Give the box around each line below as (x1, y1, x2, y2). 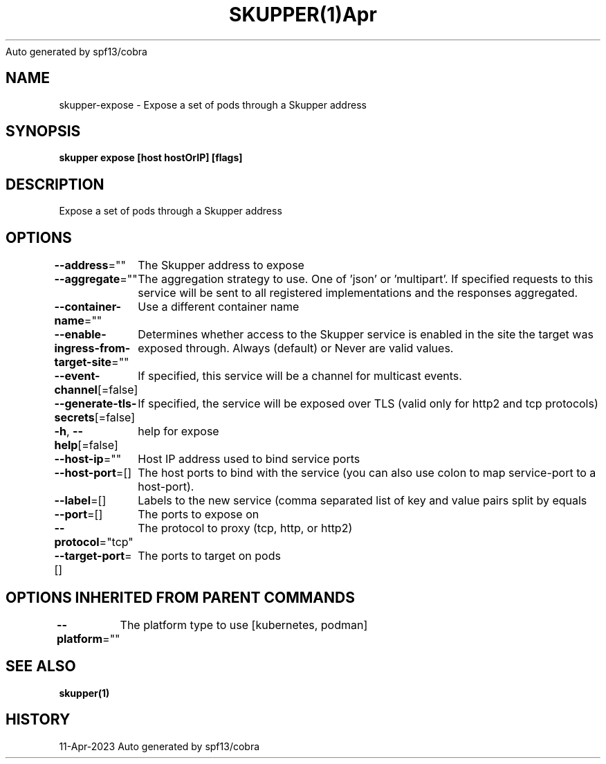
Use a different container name (138, 300, 300, 314)
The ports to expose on (138, 507, 259, 522)
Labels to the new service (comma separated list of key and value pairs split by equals (138, 493, 587, 508)
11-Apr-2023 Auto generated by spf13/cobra (59, 740, 260, 752)
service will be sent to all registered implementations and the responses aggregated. (138, 286, 578, 300)
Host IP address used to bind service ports (138, 452, 360, 466)
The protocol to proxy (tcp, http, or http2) (138, 521, 353, 536)
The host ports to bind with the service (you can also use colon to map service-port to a (138, 466, 596, 480)
